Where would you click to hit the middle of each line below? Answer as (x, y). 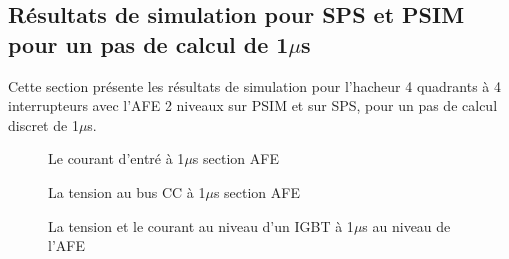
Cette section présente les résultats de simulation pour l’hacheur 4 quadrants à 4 (255, 85)
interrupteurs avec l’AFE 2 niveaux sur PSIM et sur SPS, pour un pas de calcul (253, 105)
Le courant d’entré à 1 (116, 158)
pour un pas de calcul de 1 (148, 43)
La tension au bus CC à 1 (127, 191)
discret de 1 (43, 124)
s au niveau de (406, 225)
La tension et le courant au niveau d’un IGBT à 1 (201, 225)
